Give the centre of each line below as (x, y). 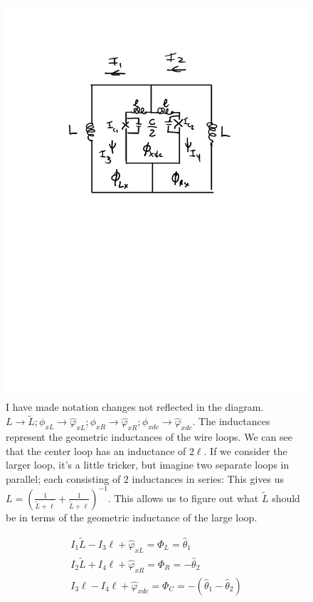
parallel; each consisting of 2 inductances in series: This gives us (145, 478)
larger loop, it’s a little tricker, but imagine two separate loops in (148, 465)
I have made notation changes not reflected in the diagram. (135, 407)
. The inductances (231, 421)
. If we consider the (245, 450)
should (286, 498)
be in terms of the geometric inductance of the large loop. (132, 517)
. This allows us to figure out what (183, 498)
